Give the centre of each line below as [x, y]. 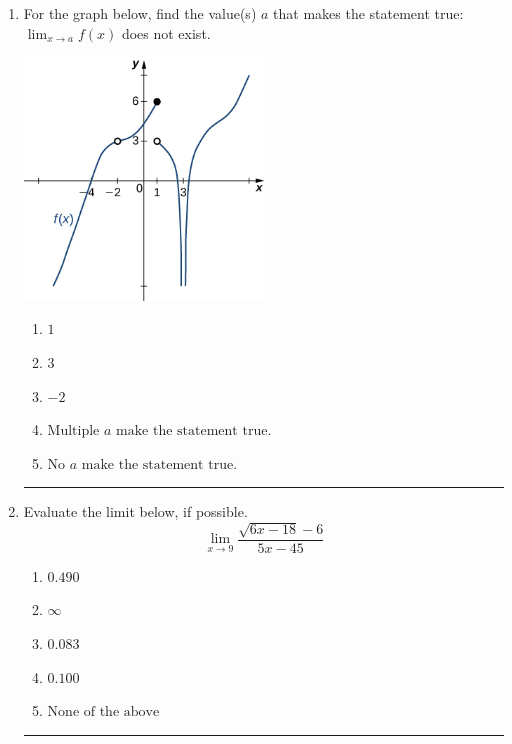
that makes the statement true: [368, 13]
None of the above [103, 712]
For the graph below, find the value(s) [140, 13]
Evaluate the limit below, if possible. [135, 511]
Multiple [73, 431]
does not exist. [166, 32]
